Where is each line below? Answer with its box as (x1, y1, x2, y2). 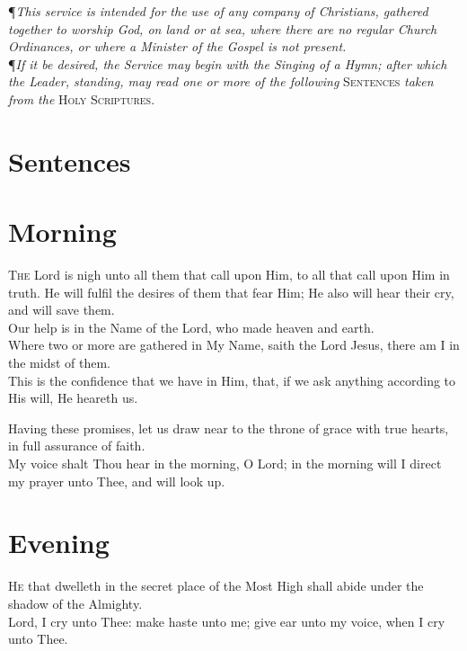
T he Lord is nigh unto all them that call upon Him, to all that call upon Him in (8, 265, 450, 284)
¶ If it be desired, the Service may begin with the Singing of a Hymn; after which (8, 54, 447, 73)
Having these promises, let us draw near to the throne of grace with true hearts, (8, 418, 449, 437)
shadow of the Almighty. (8, 593, 143, 612)
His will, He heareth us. (8, 388, 138, 407)
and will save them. (8, 300, 115, 319)
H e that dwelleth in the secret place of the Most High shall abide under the (8, 576, 424, 595)
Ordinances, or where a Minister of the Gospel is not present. (8, 37, 347, 56)
